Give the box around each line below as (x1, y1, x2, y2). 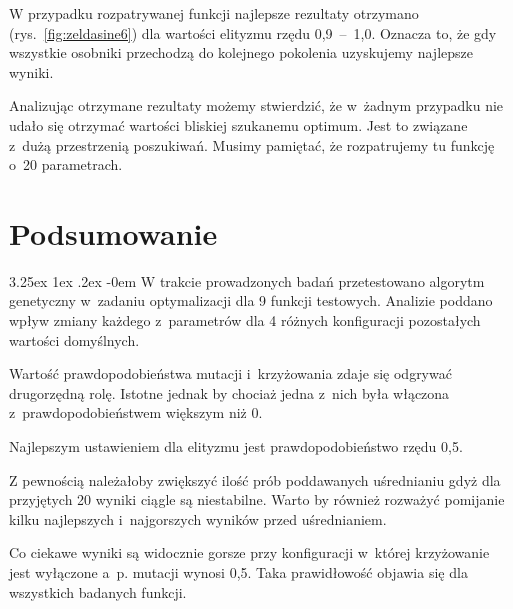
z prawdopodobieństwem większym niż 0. (9, 402, 263, 423)
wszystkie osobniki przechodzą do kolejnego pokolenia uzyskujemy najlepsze (9, 42, 473, 63)
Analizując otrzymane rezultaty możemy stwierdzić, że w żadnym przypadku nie (9, 95, 504, 116)
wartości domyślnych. (9, 329, 140, 350)
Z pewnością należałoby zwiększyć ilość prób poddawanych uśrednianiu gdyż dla (9, 469, 501, 490)
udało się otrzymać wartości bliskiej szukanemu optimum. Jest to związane (9, 114, 468, 135)
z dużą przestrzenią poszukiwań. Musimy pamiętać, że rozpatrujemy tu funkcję (9, 134, 495, 155)
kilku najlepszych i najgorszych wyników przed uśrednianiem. (9, 508, 387, 529)
